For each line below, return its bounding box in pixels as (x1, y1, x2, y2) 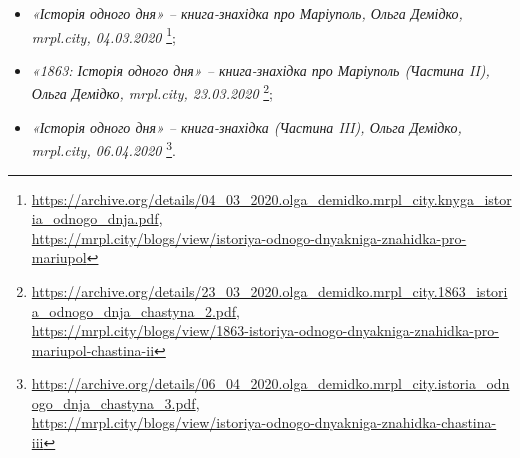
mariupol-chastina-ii (31, 339, 155, 360)
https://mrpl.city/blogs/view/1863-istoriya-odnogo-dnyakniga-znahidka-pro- (31, 320, 499, 341)
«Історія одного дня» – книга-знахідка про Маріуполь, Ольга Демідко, (31, 3, 463, 23)
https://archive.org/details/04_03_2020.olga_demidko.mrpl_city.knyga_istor (31, 188, 512, 209)
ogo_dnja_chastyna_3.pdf (31, 392, 196, 413)
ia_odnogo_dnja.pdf (31, 208, 159, 229)
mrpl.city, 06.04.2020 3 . (31, 137, 176, 160)
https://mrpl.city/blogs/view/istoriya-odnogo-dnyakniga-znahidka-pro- (31, 227, 467, 248)
